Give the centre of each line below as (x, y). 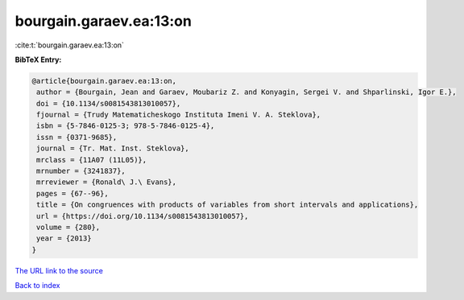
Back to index (37, 286)
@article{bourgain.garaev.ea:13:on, (104, 81)
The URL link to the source (59, 270)
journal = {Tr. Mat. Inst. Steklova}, (113, 148)
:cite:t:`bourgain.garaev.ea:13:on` (70, 45)
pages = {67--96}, (72, 193)
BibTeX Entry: (38, 60)
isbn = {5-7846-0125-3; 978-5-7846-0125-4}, (126, 126)
